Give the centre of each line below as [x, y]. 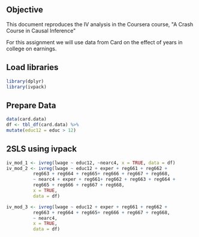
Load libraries [32, 67]
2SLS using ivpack [41, 149]
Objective [25, 10]
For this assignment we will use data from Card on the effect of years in [94, 42]
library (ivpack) [26, 87]
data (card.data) [26, 119]
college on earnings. [31, 48]
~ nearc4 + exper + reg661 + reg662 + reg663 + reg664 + [104, 180]
